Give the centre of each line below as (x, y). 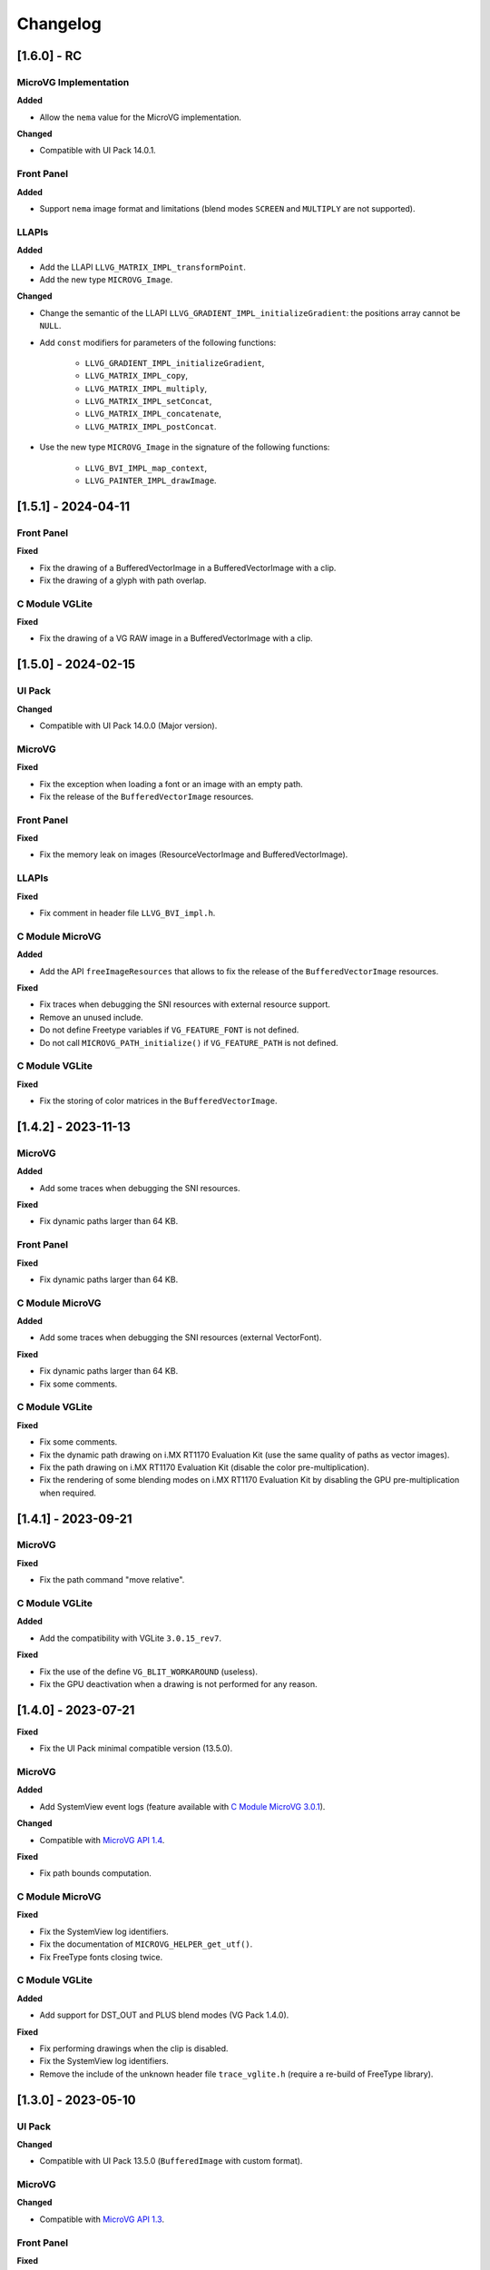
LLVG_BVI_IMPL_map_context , (146, 468)
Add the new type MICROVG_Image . (106, 279)
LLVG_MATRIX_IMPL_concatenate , (153, 414)
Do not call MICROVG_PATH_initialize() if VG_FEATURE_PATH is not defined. (189, 1042)
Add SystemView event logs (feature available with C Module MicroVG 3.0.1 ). (182, 1806)
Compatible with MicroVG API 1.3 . (102, 2219)
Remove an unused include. (92, 1017)
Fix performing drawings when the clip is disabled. (134, 2048)
